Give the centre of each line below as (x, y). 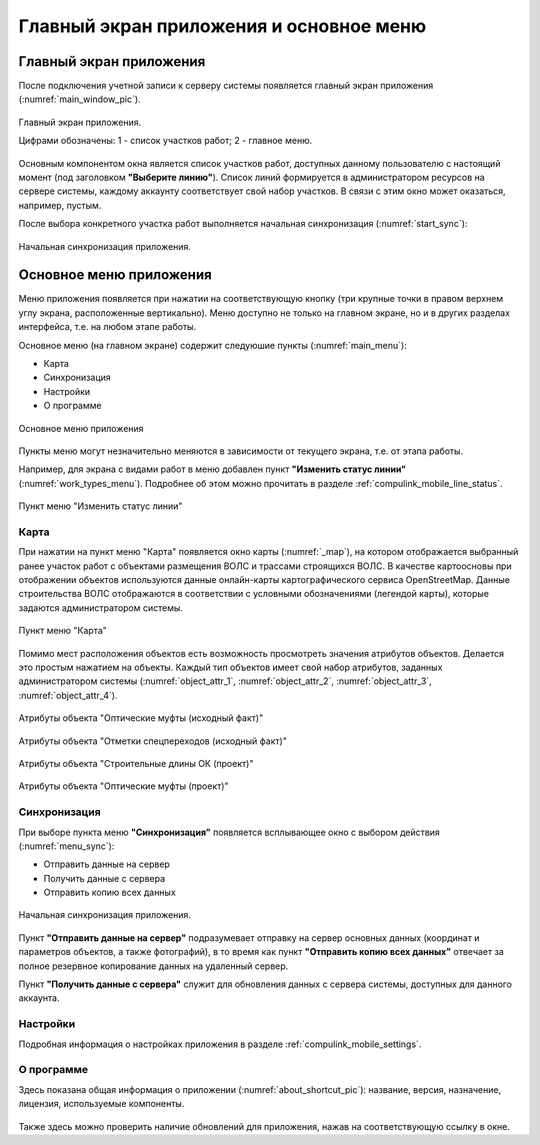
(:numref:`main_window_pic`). (79, 99)
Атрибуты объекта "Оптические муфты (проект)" (123, 786)
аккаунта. (39, 998)
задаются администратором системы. (101, 607)
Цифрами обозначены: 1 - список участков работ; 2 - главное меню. (165, 141)
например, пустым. (60, 205)
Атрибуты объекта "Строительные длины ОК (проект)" (136, 763)
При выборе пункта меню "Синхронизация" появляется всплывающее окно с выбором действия (229, 832)
